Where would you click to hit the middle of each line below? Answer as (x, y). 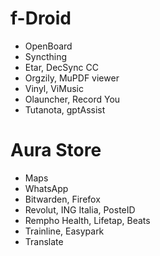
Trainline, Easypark (64, 231)
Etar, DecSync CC (61, 67)
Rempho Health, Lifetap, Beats (87, 220)
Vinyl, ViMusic (54, 88)
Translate (44, 241)
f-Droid (41, 18)
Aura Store (56, 150)
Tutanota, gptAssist (65, 109)
